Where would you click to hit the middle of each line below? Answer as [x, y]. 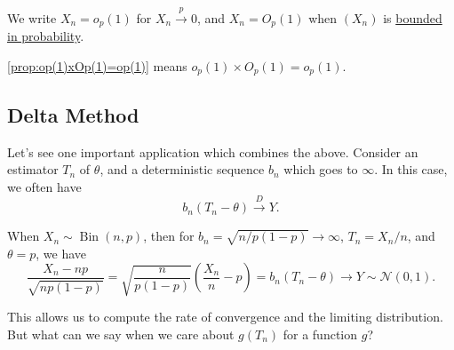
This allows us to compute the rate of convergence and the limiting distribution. [225, 317]
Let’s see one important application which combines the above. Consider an [213, 151]
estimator [33, 169]
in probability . [46, 36]
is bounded [413, 17]
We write [32, 17]
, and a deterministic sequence [182, 169]
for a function [320, 334]
